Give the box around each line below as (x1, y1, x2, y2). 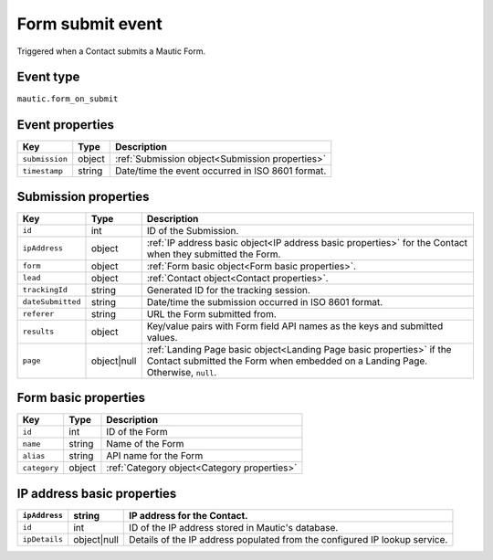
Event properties (16, 117, 114, 132)
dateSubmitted (22, 297, 81, 307)
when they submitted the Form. (146, 248, 281, 260)
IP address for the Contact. (129, 509, 248, 522)
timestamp (22, 165, 64, 175)
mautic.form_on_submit (16, 94, 119, 104)
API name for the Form (106, 449, 204, 462)
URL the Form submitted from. (146, 307, 278, 320)
